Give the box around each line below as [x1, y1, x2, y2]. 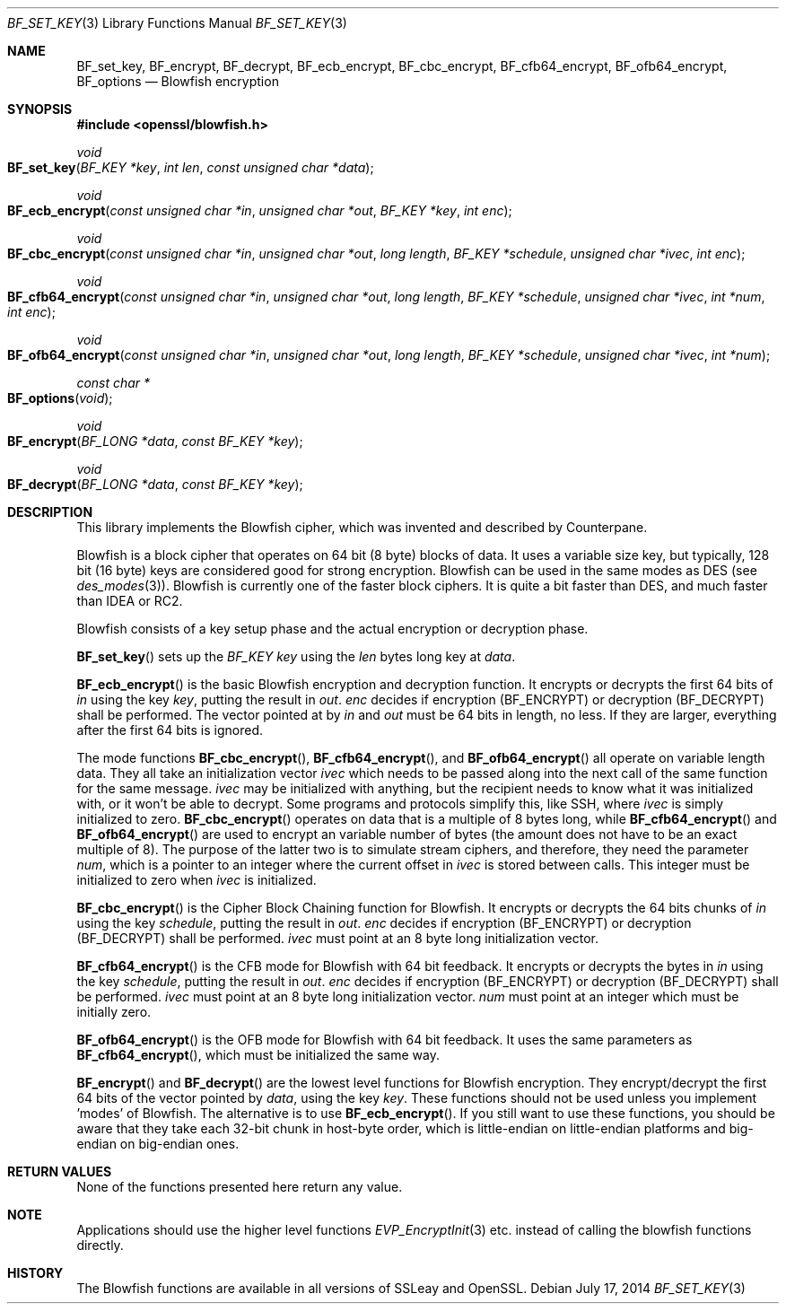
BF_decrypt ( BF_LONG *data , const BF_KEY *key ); [7, 476, 303, 492]
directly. [76, 1237, 124, 1253]
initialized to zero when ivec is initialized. [76, 872, 317, 887]
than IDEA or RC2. [76, 593, 183, 608]
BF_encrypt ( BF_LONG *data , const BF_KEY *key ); [7, 433, 303, 449]
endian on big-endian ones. [76, 1136, 240, 1151]
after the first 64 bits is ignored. [76, 722, 264, 738]
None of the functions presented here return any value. [76, 1179, 403, 1194]
